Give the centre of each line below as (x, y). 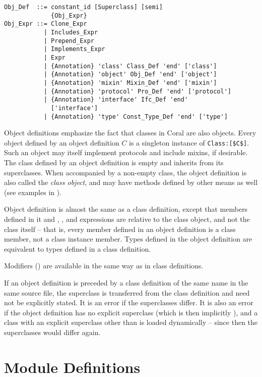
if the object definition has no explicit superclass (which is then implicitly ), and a (131, 312)
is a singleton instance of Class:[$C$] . (189, 142)
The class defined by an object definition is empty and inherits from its (114, 162)
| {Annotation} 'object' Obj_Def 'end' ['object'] (130, 75)
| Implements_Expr (74, 49)
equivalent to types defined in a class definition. (78, 248)
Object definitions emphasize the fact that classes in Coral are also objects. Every (130, 133)
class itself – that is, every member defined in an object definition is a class (120, 229)
